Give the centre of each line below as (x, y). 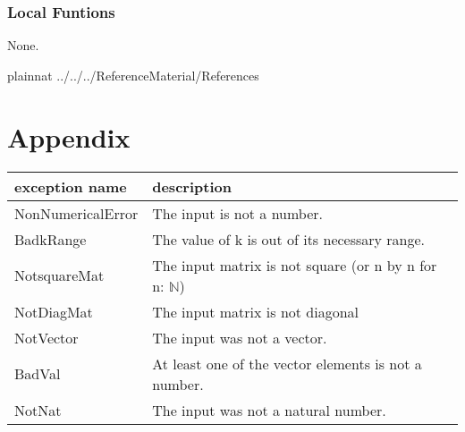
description (192, 186)
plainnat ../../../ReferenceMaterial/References (133, 75)
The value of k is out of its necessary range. (289, 239)
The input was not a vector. (240, 337)
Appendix (69, 136)
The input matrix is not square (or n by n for (295, 265)
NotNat (38, 410)
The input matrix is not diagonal (256, 311)
